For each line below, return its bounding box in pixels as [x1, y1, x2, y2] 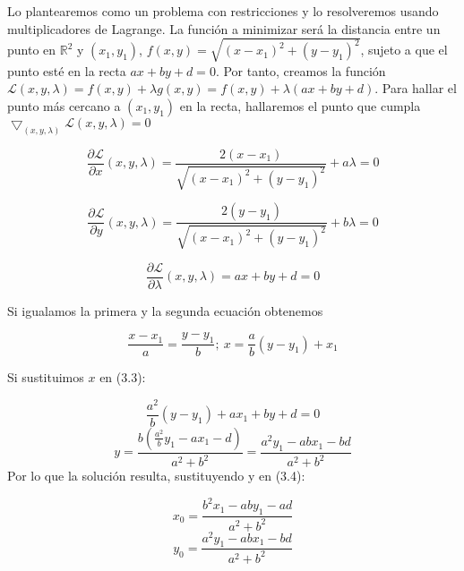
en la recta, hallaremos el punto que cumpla [179, 96, 421, 115]
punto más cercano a [7, 96, 121, 115]
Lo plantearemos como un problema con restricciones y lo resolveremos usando [7, 2, 439, 20]
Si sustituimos [7, 368, 84, 387]
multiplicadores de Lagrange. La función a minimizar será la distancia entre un [7, 19, 441, 38]
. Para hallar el [374, 79, 457, 98]
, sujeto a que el [360, 40, 448, 59]
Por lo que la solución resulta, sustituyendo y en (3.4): [7, 466, 305, 485]
